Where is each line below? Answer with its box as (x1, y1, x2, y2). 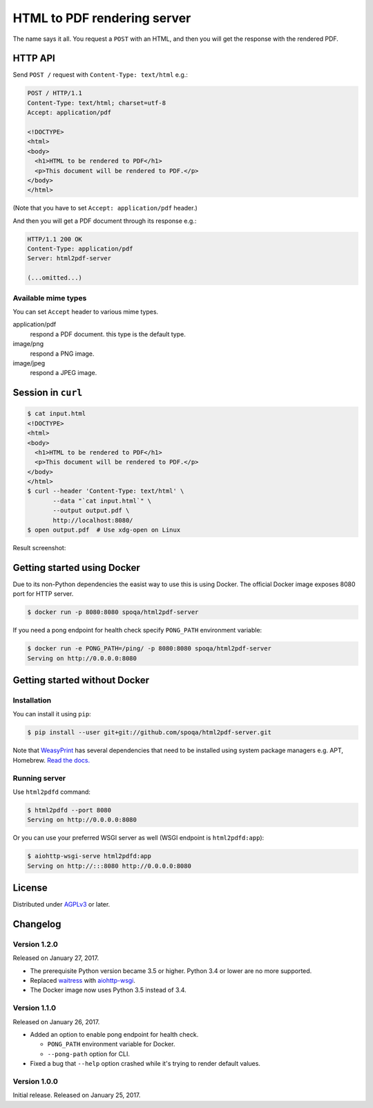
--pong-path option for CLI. (47, 1049, 131, 1058)
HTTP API (12, 53, 55, 64)
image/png (12, 340, 44, 348)
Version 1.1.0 (12, 1003, 57, 1013)
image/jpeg (12, 358, 46, 367)
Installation (12, 696, 52, 705)
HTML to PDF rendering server (12, 10, 191, 26)
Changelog (12, 918, 61, 930)
